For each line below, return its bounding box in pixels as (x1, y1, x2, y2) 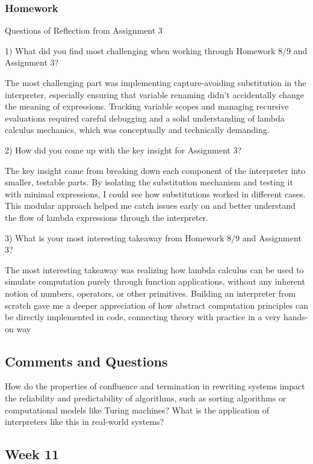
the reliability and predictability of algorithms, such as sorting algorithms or (5, 392, 287, 404)
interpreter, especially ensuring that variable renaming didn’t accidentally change (5, 88, 305, 101)
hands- (283, 311, 308, 323)
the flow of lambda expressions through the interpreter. (5, 211, 209, 223)
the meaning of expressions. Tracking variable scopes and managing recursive (5, 100, 289, 113)
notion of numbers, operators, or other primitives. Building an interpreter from (5, 286, 296, 299)
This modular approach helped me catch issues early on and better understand (5, 199, 296, 212)
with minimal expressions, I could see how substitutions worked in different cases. (5, 187, 306, 200)
